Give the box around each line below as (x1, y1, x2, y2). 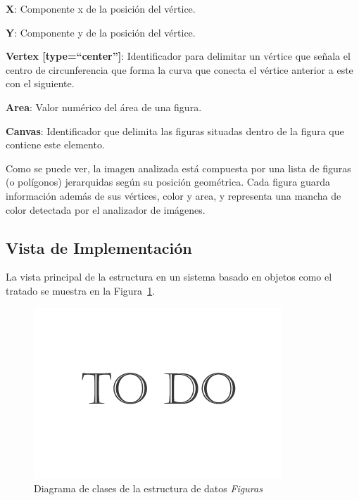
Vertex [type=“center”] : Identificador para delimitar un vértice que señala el (6, 49, 351, 63)
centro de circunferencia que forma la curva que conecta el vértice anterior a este (6, 62, 353, 77)
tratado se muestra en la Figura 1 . (6, 283, 156, 297)
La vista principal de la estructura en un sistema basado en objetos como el (6, 269, 332, 284)
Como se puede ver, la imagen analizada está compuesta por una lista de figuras (6, 160, 351, 175)
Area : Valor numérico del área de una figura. (6, 99, 202, 114)
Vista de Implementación (6, 236, 192, 258)
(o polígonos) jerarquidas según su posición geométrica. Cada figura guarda (6, 174, 331, 189)
